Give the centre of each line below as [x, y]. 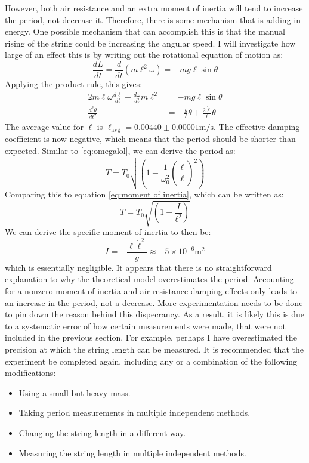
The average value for [44, 126]
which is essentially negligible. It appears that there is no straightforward [138, 267]
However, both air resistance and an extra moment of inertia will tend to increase [154, 8]
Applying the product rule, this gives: [74, 84]
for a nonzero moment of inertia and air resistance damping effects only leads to [151, 291]
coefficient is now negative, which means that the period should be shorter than [150, 139]
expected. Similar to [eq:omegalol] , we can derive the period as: [120, 151]
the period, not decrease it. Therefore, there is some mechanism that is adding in [153, 19]
